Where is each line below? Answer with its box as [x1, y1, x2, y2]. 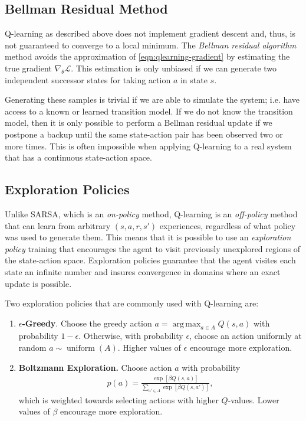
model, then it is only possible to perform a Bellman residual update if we [5, 116, 272, 129]
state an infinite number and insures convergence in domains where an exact [5, 265, 281, 278]
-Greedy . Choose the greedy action [22, 316, 152, 329]
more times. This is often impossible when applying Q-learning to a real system [5, 139, 292, 152]
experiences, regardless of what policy [159, 219, 296, 231]
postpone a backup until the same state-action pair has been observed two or [5, 128, 283, 140]
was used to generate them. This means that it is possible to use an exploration [5, 231, 291, 243]
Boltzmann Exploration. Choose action [18, 361, 172, 373]
